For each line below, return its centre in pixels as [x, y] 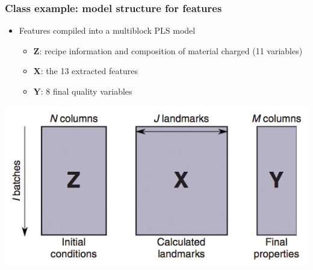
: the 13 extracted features [89, 71]
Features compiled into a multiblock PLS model [107, 30]
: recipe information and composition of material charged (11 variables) [171, 50]
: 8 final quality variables [86, 91]
